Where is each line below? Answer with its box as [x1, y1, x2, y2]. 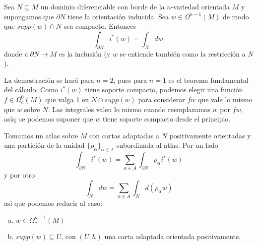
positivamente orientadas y [169, 130, 251, 140]
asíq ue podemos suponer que [4, 114, 93, 124]
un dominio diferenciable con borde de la [40, 1, 165, 11]
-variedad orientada [171, 1, 230, 11]
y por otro [4, 170, 35, 180]
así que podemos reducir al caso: [4, 198, 103, 208]
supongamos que [4, 11, 54, 21]
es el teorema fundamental [168, 74, 249, 85]
